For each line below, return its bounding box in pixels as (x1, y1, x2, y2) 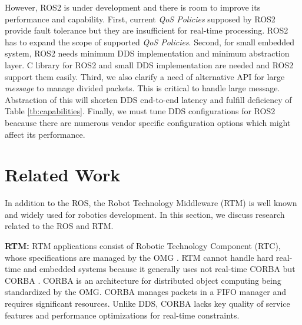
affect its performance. (5, 128, 85, 140)
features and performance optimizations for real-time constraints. (5, 309, 240, 321)
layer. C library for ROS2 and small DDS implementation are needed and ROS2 (5, 58, 294, 71)
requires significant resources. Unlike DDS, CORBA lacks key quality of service (5, 297, 290, 309)
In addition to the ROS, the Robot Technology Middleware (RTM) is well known (5, 197, 297, 209)
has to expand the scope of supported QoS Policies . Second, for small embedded (5, 35, 295, 48)
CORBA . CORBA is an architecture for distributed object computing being (5, 274, 281, 286)
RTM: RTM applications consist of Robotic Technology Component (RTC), (5, 240, 281, 252)
